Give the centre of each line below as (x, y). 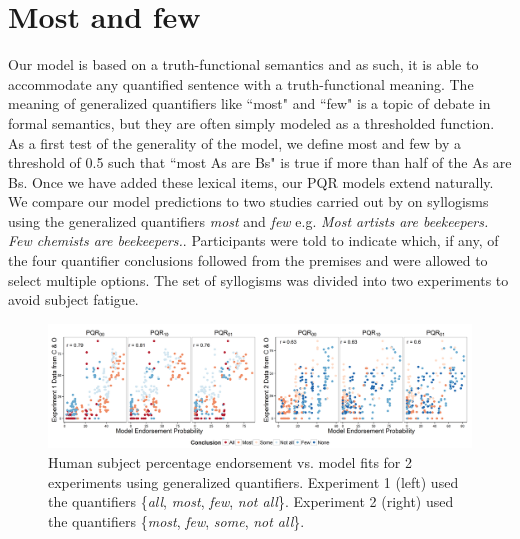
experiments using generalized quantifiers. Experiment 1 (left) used (253, 481)
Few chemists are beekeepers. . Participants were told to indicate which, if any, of (253, 240)
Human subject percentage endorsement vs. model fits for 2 (230, 462)
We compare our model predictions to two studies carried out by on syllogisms (248, 201)
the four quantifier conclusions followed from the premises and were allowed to (248, 260)
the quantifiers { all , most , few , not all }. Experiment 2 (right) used (251, 501)
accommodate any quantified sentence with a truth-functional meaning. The (241, 83)
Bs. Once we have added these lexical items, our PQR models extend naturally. (251, 181)
